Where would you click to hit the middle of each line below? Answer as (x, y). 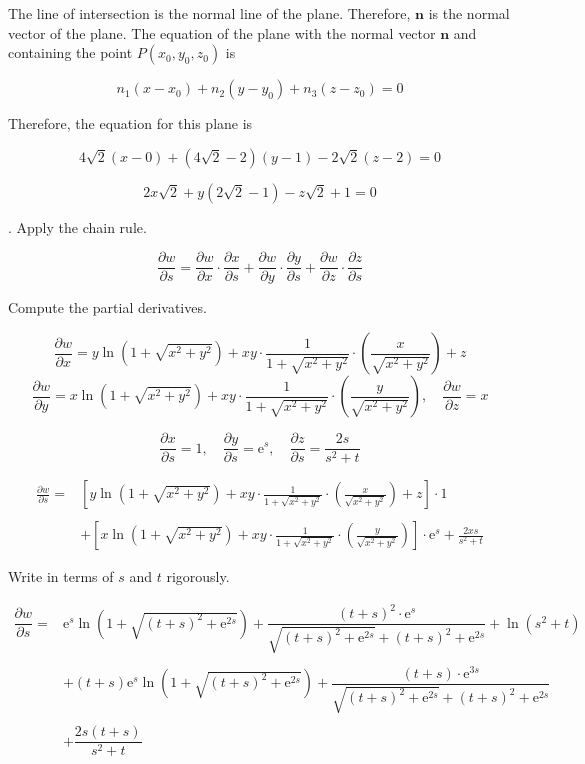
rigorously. (198, 576)
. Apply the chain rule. (77, 226)
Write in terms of (61, 576)
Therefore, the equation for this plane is (130, 123)
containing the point (70, 52)
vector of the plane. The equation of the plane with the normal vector (222, 32)
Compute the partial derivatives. (107, 307)
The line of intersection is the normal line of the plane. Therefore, (209, 13)
